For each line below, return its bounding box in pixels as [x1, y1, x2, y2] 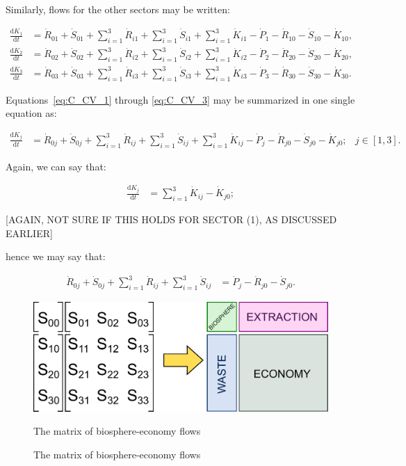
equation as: [6, 106, 57, 120]
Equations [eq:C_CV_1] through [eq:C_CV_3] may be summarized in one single [6, 92, 355, 106]
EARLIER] [6, 225, 53, 240]
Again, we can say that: [6, 159, 106, 173]
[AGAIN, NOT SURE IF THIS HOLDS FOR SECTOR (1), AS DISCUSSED [6, 211, 337, 226]
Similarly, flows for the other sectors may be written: [6, 2, 230, 16]
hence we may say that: [6, 249, 106, 264]
